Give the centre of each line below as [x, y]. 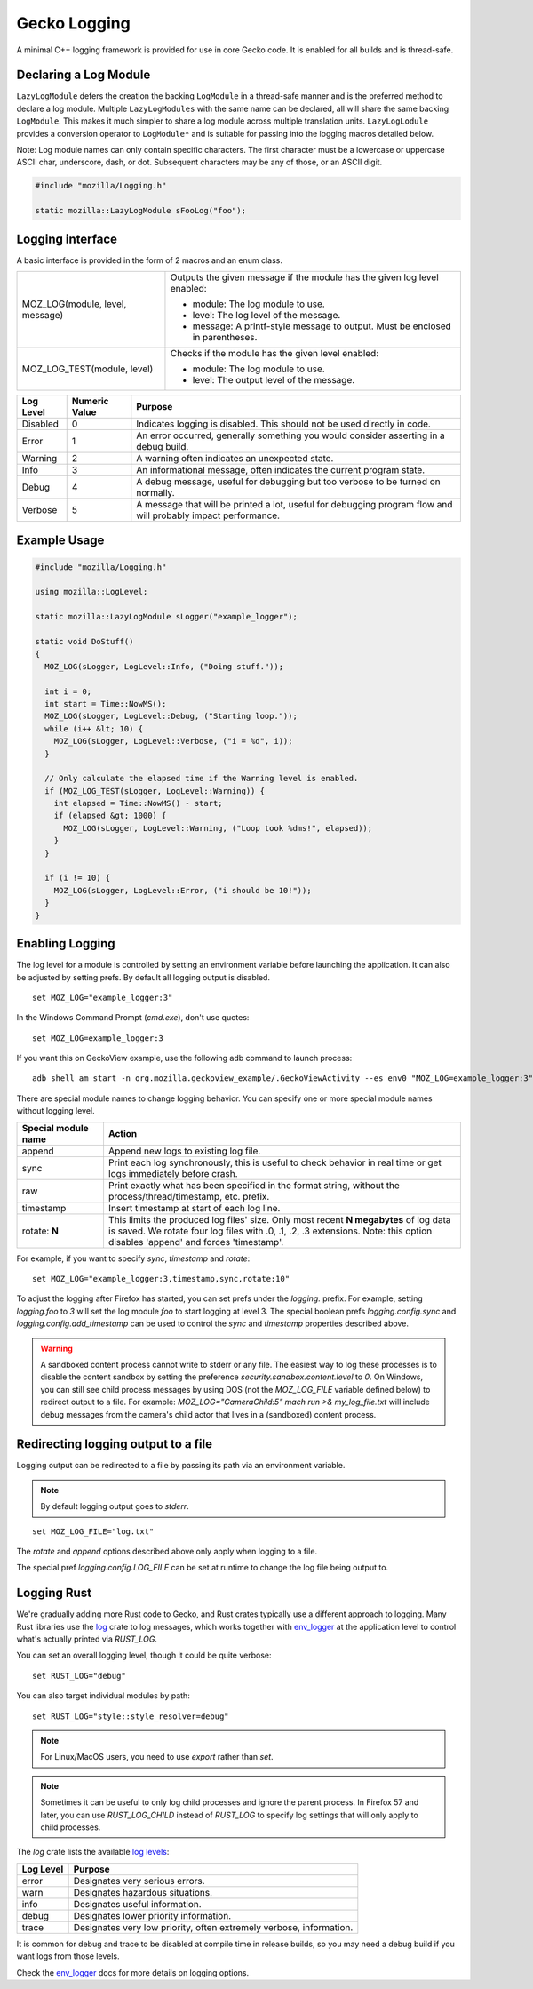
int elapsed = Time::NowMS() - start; [138, 803]
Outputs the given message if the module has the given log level [304, 277]
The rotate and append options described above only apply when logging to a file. [167, 1551]
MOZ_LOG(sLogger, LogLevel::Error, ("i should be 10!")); [183, 890]
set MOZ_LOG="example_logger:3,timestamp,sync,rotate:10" [161, 1279]
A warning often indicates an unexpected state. [235, 459]
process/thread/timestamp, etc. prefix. [189, 1196]
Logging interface [67, 239]
